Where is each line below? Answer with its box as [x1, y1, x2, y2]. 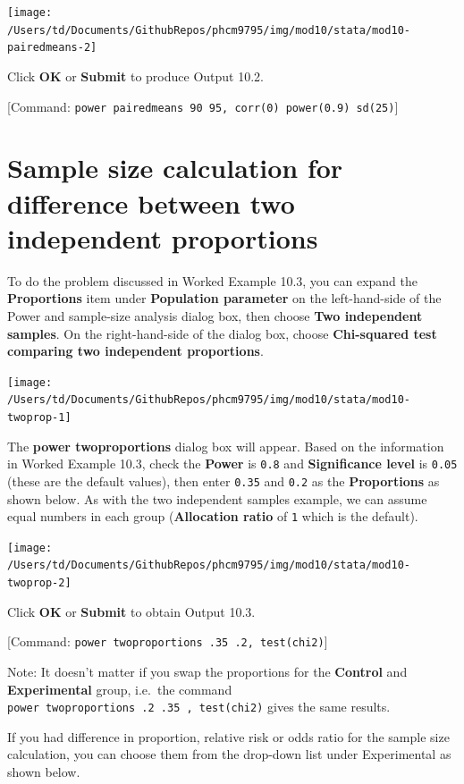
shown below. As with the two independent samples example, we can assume [7, 489, 427, 508]
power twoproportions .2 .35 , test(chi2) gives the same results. [7, 697, 391, 716]
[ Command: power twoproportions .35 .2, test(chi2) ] [7, 632, 328, 651]
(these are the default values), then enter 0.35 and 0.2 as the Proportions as [7, 471, 440, 490]
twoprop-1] [7, 411, 72, 424]
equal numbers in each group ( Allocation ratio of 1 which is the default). [7, 507, 418, 526]
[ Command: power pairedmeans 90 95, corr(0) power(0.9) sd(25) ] [7, 97, 399, 115]
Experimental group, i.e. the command [7, 679, 232, 698]
